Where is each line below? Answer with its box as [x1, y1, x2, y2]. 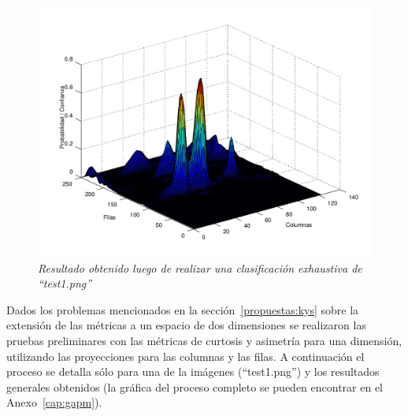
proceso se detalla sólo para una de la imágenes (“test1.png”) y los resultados [6, 363, 380, 380]
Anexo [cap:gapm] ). [6, 394, 102, 410]
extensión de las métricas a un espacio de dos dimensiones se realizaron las [6, 317, 366, 333]
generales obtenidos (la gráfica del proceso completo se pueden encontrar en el [6, 378, 384, 395]
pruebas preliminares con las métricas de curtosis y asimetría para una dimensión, [6, 332, 402, 348]
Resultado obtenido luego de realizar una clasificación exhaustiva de [38, 259, 362, 276]
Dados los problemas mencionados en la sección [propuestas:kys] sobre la [6, 301, 359, 318]
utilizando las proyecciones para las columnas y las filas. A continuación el [6, 347, 365, 364]
